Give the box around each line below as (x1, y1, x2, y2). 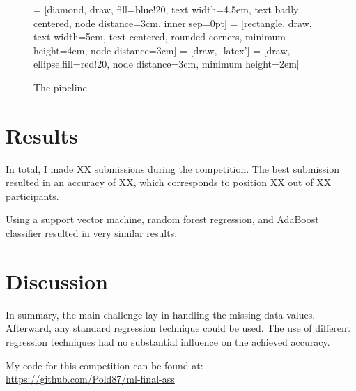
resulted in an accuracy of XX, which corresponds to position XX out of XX (6, 175, 332, 190)
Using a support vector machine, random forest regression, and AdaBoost (6, 212, 319, 227)
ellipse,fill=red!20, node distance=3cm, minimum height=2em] (33, 56, 300, 71)
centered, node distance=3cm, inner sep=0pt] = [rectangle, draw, (33, 15, 312, 30)
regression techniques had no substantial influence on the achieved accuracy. (6, 334, 330, 348)
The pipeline (33, 79, 87, 94)
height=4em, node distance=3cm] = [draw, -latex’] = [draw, (33, 43, 291, 57)
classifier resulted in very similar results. (6, 226, 178, 240)
